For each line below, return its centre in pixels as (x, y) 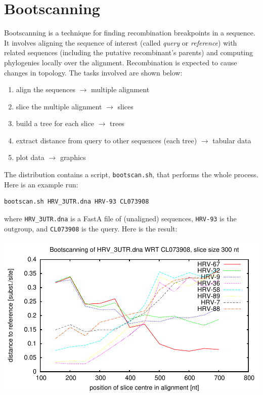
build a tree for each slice (55, 123)
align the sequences (46, 89)
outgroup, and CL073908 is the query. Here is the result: (91, 228)
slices (125, 106)
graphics (73, 157)
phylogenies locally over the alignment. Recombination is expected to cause (121, 62)
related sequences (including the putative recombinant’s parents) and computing (128, 52)
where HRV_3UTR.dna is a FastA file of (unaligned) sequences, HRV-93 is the (120, 218)
